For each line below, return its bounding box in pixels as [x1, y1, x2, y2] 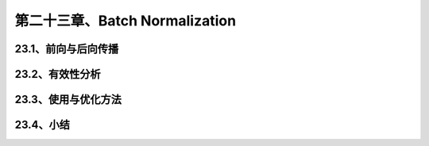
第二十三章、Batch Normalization [14, 12, 237, 29]
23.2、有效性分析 [14, 67, 101, 81]
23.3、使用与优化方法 [14, 93, 122, 106]
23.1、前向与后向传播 [14, 42, 119, 56]
